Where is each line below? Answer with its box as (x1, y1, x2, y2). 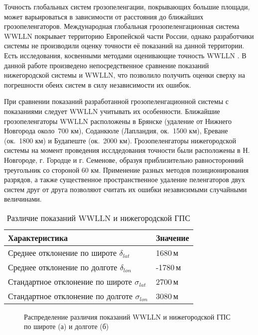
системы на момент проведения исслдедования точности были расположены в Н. (4, 145, 250, 155)
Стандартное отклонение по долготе (8, 290, 133, 302)
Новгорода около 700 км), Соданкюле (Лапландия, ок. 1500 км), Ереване (4, 125, 228, 136)
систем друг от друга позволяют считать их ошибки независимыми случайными (4, 184, 247, 194)
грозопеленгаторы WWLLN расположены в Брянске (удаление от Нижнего (4, 115, 232, 126)
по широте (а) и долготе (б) (24, 321, 109, 332)
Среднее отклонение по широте (8, 246, 117, 258)
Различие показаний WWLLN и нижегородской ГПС (6, 212, 190, 223)
